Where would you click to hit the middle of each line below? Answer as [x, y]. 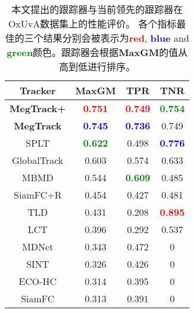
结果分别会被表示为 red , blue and [116, 38]
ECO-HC [38, 281]
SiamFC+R [38, 195]
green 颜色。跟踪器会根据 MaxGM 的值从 [97, 52]
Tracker [37, 90]
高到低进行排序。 [97, 66]
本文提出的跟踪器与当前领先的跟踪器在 [97, 9]
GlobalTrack [38, 160]
